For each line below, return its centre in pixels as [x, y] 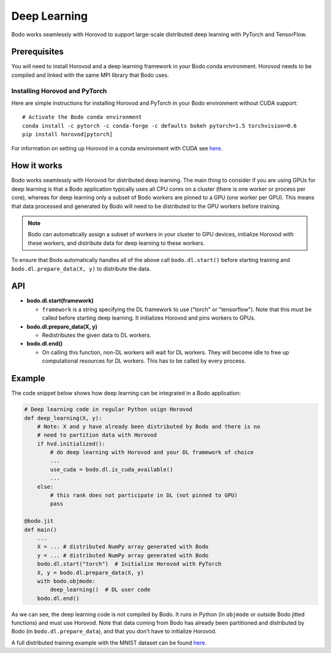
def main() [40, 530]
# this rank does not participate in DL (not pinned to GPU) [144, 495]
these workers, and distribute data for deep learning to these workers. [116, 243]
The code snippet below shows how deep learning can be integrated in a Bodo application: [126, 393]
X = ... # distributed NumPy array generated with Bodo [123, 547]
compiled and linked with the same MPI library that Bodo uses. [90, 75]
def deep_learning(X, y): [63, 418]
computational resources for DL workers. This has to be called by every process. [144, 361]
